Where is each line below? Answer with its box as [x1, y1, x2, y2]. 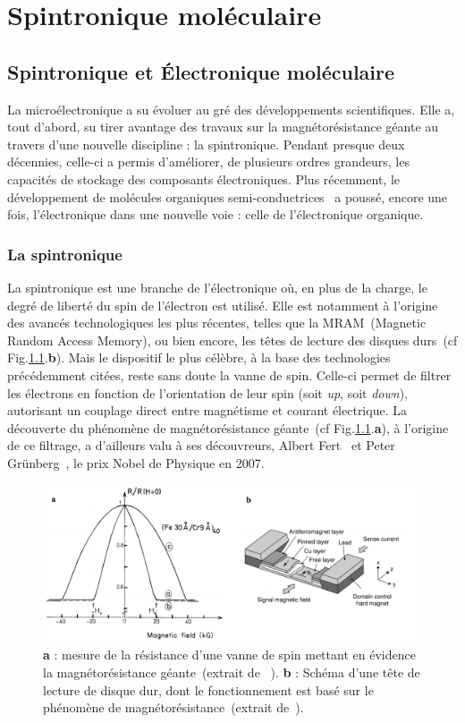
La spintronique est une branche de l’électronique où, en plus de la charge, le [7, 277, 427, 296]
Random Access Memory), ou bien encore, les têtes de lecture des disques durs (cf [7, 330, 458, 349]
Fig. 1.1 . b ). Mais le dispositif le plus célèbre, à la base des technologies [7, 348, 391, 367]
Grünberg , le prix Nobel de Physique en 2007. [7, 453, 265, 472]
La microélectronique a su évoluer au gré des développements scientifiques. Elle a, [7, 99, 455, 118]
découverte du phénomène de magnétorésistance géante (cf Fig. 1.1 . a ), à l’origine [7, 418, 449, 437]
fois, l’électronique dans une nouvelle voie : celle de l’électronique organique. [7, 205, 424, 224]
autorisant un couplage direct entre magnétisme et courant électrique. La [7, 401, 407, 420]
